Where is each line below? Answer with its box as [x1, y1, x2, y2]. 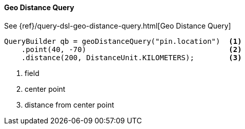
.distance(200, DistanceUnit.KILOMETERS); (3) [21, 53, 242, 62]
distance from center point [25, 100, 114, 109]
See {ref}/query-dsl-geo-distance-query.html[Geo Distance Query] [4, 21, 231, 30]
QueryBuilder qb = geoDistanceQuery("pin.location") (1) [4, 37, 242, 45]
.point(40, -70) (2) [21, 45, 242, 54]
